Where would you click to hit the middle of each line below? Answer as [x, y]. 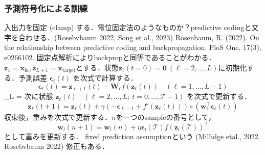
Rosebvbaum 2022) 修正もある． [57, 146]
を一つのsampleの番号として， [166, 117]
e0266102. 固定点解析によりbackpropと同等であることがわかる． [110, 57]
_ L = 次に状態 [29, 96]
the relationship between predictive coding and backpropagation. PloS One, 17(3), [133, 47]
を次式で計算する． [105, 78]
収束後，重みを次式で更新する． [58, 117]
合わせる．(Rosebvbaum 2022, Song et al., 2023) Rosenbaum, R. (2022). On [139, 37]
